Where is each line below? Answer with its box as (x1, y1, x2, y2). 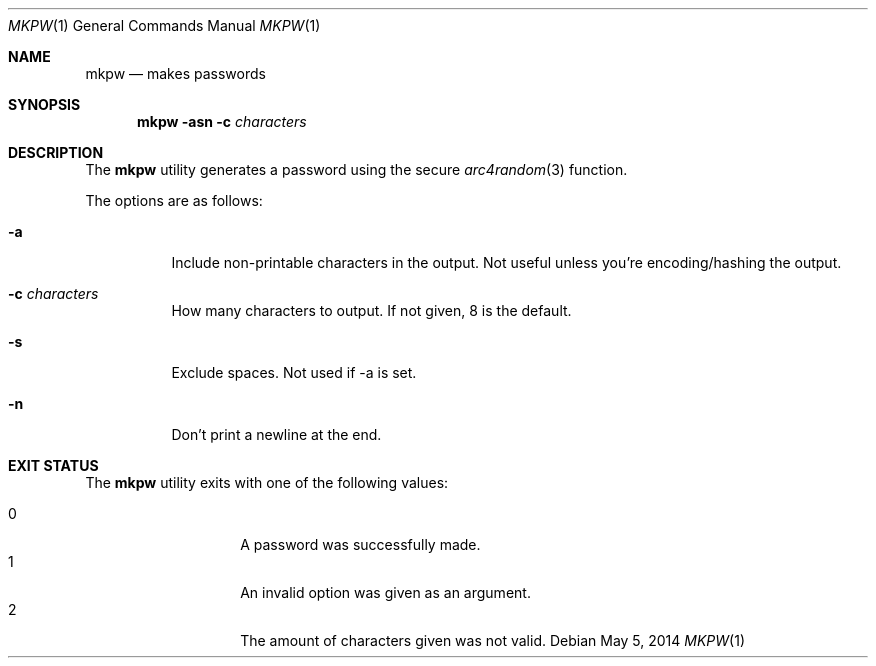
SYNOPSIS (8, 96, 81, 113)
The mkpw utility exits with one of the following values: (85, 474, 449, 491)
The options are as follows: (85, 192, 263, 209)
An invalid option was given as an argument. (240, 584, 531, 601)
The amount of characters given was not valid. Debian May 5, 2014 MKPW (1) (240, 632, 746, 649)
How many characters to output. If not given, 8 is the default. (171, 302, 572, 319)
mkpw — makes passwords (85, 65, 266, 82)
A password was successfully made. (240, 536, 481, 553)
